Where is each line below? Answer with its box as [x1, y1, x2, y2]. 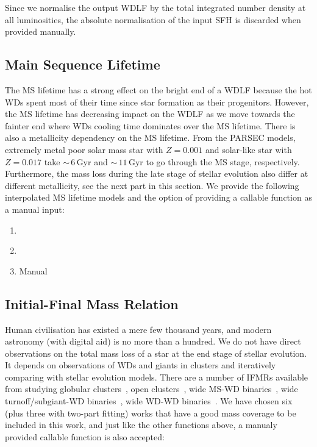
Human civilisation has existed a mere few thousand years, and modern [5, 323, 272, 335]
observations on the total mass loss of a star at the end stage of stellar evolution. [5, 346, 307, 359]
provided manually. [5, 25, 76, 38]
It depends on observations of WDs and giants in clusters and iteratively [5, 359, 276, 371]
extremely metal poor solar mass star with [5, 143, 163, 156]
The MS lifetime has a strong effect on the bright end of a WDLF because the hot [5, 83, 312, 96]
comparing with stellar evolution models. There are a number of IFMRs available [5, 370, 308, 383]
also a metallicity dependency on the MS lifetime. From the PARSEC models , [5, 131, 296, 144]
